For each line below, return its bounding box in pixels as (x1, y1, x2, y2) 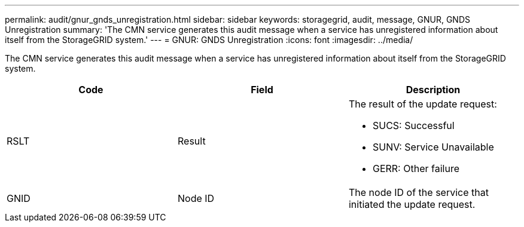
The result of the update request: (348, 98, 497, 110)
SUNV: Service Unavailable (372, 141, 494, 153)
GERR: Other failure (372, 162, 459, 174)
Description (406, 84, 461, 96)
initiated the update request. (348, 198, 476, 210)
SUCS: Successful (372, 119, 455, 131)
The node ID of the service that (348, 186, 489, 198)
